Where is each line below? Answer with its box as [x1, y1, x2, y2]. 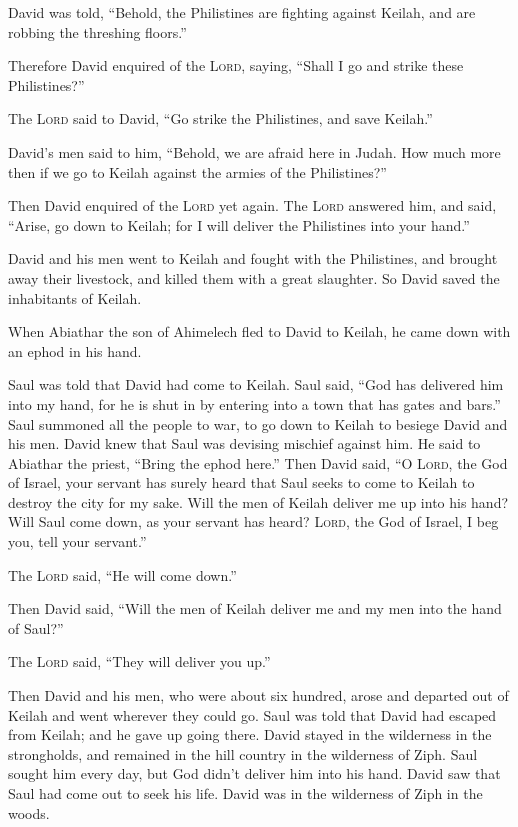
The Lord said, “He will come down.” [8, 564, 237, 585]
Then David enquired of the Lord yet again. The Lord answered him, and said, [8, 195, 497, 216]
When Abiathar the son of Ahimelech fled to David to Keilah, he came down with [8, 321, 511, 342]
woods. [8, 802, 50, 823]
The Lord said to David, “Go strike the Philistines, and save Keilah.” [8, 108, 433, 129]
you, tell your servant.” [8, 531, 147, 552]
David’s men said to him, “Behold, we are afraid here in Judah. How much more [8, 141, 501, 162]
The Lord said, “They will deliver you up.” [8, 651, 271, 672]
